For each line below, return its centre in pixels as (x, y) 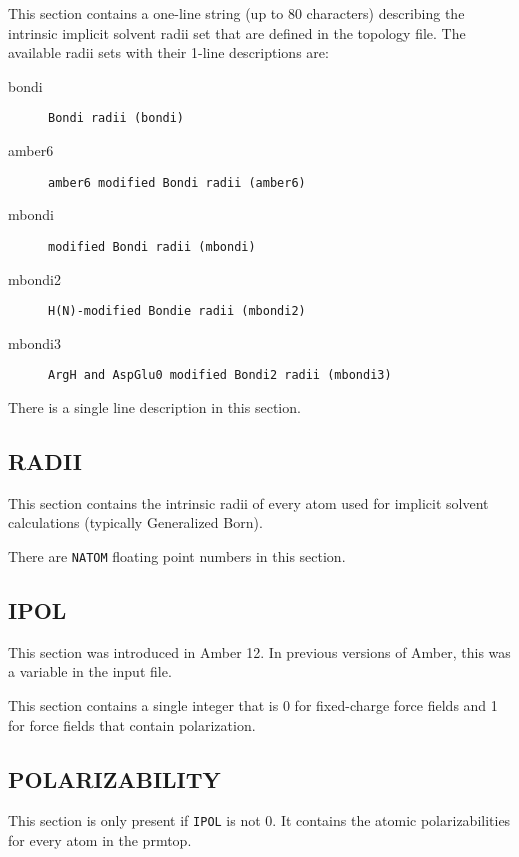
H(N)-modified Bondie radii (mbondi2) (177, 311)
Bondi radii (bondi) (116, 118)
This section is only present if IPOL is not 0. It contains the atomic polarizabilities (259, 820)
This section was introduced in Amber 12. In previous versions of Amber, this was (259, 651)
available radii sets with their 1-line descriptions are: (168, 52)
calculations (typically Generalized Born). (135, 522)
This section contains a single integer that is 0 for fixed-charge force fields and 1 (253, 705)
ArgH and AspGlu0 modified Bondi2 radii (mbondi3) (220, 375)
